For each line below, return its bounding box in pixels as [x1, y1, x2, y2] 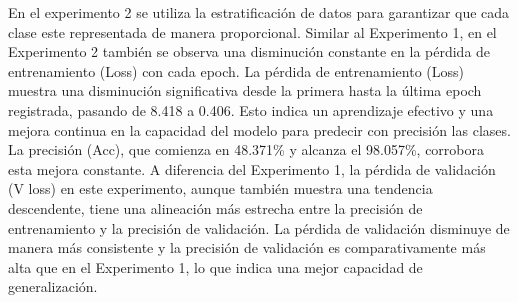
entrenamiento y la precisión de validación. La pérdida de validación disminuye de [8, 217, 510, 238]
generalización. [8, 276, 98, 297]
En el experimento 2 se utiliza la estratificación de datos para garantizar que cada [8, 2, 510, 22]
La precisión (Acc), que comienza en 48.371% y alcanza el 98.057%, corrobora [8, 139, 484, 160]
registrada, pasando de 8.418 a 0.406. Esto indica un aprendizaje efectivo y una [8, 99, 494, 120]
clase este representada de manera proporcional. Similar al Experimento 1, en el [8, 21, 497, 42]
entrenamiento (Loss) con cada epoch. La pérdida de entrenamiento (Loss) [8, 60, 464, 81]
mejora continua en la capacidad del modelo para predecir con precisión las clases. [8, 119, 511, 140]
